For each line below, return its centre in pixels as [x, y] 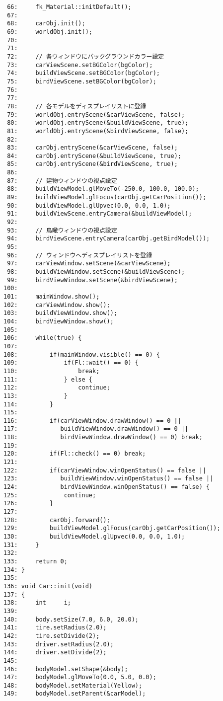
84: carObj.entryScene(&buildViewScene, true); [94, 156]
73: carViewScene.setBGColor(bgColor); [80, 65]
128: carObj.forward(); [57, 520]
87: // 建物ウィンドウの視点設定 [62, 181]
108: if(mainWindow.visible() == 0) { [82, 354]
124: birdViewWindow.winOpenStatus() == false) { [107, 487]
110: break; [52, 371]
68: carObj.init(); [46, 24]
